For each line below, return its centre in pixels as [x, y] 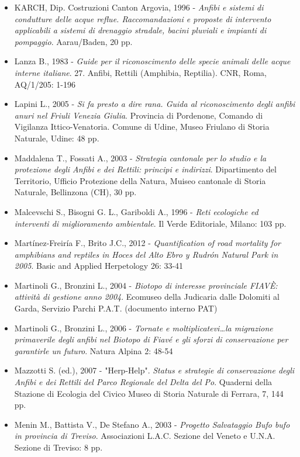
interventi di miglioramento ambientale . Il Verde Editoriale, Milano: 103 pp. [150, 223]
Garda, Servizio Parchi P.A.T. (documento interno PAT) [116, 308]
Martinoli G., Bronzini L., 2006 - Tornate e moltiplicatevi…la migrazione [144, 328]
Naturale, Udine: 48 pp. [57, 138]
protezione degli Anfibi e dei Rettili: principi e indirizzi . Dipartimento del [145, 169]
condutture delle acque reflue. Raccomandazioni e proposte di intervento [143, 18]
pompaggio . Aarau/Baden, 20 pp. [73, 41]
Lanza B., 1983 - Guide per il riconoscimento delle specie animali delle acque [152, 61]
